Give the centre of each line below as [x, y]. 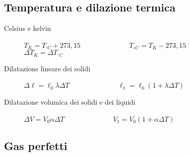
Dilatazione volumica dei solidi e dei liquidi [70, 102]
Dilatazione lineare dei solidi [47, 68]
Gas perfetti [36, 145]
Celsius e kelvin [28, 28]
